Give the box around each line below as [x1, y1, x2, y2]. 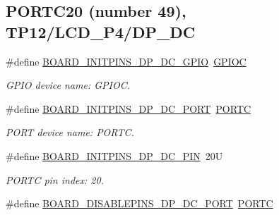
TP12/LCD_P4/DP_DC [6, 20, 196, 42]
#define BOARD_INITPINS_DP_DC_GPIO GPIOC [6, 54, 247, 68]
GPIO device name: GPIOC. [6, 78, 131, 92]
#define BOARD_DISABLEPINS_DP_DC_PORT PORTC [6, 196, 273, 211]
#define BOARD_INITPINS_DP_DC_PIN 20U [6, 148, 223, 163]
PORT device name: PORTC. [6, 125, 134, 140]
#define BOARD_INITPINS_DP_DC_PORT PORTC [6, 101, 251, 116]
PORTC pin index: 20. [6, 172, 104, 187]
